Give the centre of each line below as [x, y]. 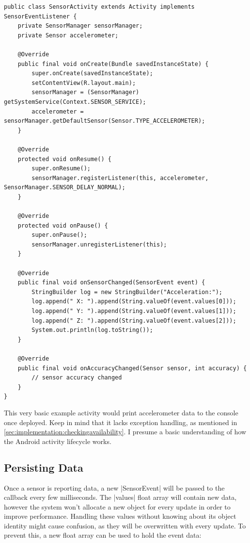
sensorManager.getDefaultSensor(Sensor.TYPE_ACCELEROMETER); [105, 121]
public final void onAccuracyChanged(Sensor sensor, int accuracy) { [132, 368]
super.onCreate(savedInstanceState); [92, 74]
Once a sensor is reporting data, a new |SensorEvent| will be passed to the [114, 487]
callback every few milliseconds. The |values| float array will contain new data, [120, 497]
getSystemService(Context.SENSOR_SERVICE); [75, 102]
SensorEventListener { [40, 16]
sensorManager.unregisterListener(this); [99, 244]
